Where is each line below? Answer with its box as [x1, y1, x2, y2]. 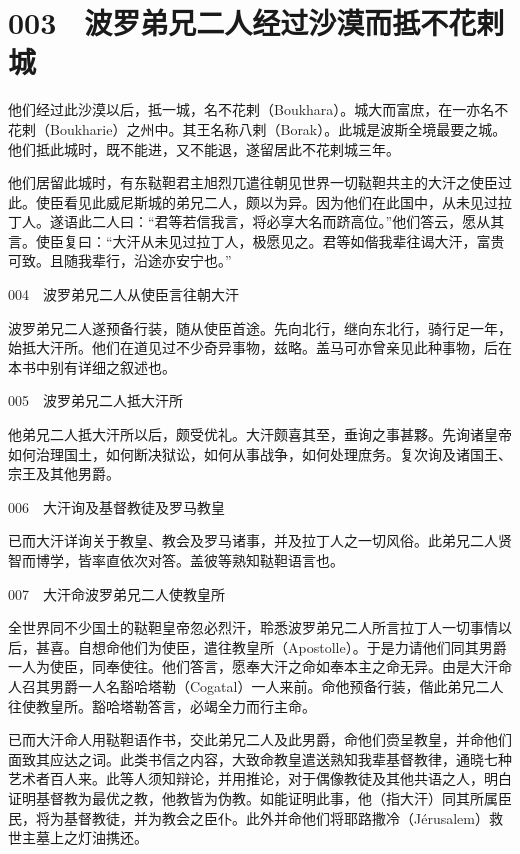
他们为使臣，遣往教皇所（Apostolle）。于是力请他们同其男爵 [119, 636, 507, 657]
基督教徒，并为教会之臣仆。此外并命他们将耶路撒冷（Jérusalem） [63, 807, 489, 828]
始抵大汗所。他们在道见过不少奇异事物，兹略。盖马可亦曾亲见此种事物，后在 [8, 337, 512, 358]
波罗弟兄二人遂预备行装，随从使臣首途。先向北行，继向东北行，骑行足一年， [8, 317, 512, 338]
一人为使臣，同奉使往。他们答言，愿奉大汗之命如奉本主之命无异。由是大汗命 [8, 656, 512, 677]
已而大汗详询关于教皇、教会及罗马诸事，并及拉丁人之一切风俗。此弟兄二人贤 [8, 530, 512, 551]
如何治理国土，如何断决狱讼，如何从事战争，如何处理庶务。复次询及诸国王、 [8, 443, 512, 464]
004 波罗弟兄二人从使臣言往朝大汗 [8, 284, 239, 305]
